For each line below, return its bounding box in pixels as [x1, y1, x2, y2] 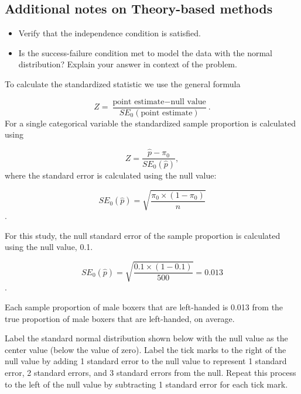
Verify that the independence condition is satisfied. [18, 27, 201, 39]
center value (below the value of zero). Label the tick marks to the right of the [5, 343, 286, 355]
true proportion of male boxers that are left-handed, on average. [5, 312, 235, 324]
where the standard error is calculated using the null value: [5, 169, 217, 181]
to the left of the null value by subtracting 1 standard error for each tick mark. [5, 378, 288, 390]
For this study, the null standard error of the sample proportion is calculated [5, 229, 281, 241]
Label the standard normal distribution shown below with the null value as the [5, 332, 288, 344]
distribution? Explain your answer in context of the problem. [18, 58, 237, 70]
